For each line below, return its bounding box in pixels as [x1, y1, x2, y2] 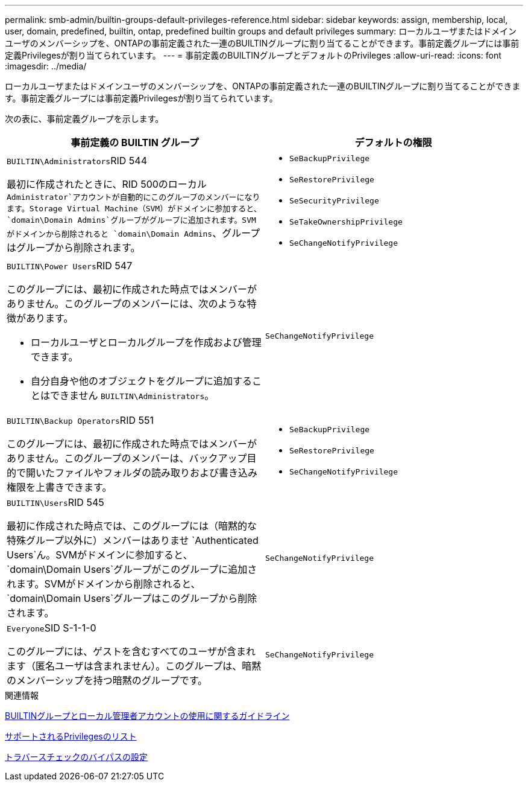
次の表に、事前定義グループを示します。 [5, 113, 164, 124]
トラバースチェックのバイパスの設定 [5, 752, 148, 762]
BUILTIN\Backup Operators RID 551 [7, 414, 154, 426]
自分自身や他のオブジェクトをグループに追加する [31, 375, 253, 387]
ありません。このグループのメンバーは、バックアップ [7, 452, 247, 464]
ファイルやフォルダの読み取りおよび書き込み [55, 467, 258, 479]
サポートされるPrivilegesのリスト [5, 731, 137, 741]
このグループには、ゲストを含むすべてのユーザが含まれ [7, 645, 256, 657]
